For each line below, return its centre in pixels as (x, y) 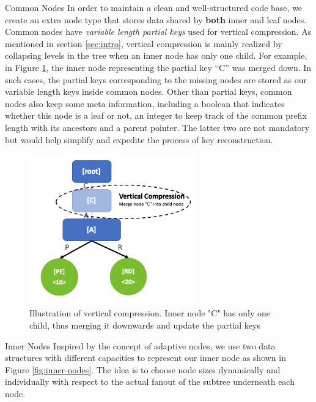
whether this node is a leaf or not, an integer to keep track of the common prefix (156, 115)
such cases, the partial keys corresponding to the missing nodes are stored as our (156, 79)
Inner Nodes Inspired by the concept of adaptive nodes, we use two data (140, 345)
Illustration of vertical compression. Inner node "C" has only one (150, 313)
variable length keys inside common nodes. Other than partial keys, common (149, 91)
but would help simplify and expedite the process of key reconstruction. (139, 139)
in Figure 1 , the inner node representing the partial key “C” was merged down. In (158, 67)
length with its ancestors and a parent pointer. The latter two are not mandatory (157, 127)
